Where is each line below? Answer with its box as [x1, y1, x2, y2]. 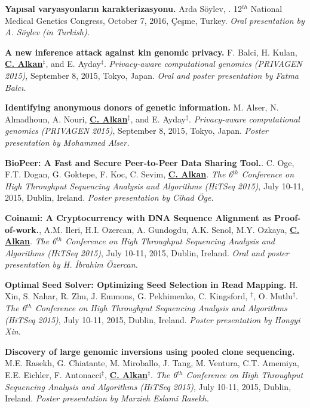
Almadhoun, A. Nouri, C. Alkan [5, 112, 128, 125]
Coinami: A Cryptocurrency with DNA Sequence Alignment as [5, 211, 271, 223]
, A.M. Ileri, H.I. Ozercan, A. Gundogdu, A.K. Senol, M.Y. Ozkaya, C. [39, 223, 300, 235]
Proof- [274, 211, 301, 223]
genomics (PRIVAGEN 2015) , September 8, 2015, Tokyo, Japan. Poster [5, 124, 268, 137]
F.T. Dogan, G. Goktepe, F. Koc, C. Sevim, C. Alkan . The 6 [5, 168, 233, 180]
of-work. [5, 223, 39, 235]
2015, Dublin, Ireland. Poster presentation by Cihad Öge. [5, 191, 214, 204]
